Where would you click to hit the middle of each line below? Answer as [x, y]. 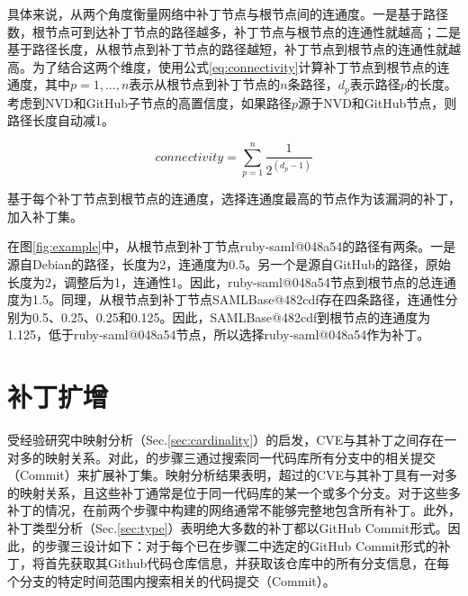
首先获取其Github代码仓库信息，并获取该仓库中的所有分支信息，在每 [247, 563]
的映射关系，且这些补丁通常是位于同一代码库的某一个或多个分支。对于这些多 [234, 492]
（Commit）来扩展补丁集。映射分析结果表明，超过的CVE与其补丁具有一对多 [232, 475]
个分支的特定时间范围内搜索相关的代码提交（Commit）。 [171, 580]
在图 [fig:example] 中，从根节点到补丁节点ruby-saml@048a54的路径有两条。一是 [232, 246]
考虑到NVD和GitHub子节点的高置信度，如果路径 [150, 102]
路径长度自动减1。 [61, 120]
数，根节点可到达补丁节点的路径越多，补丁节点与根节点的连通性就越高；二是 [234, 31]
